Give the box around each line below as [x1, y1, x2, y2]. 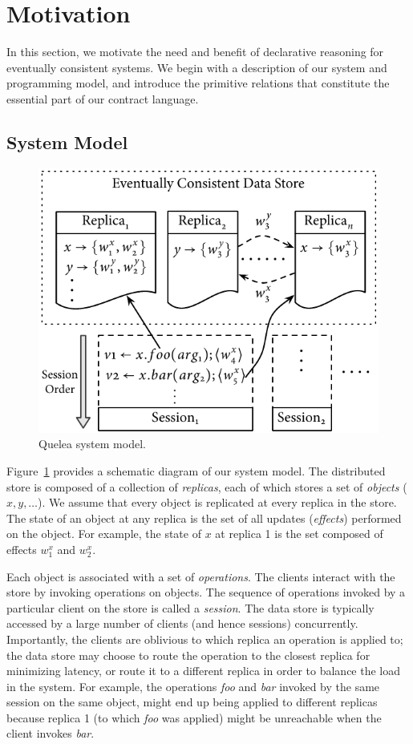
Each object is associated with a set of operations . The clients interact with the [6, 568, 395, 584]
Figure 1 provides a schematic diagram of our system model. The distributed [6, 462, 386, 479]
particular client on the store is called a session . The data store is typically [6, 599, 375, 616]
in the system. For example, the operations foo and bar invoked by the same [6, 677, 380, 694]
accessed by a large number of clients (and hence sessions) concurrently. [6, 615, 358, 632]
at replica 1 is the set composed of [215, 525, 383, 542]
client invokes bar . [6, 725, 95, 742]
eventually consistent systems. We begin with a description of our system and [6, 59, 387, 75]
